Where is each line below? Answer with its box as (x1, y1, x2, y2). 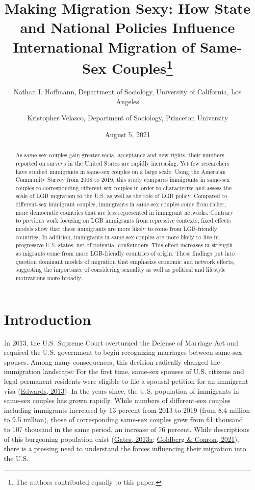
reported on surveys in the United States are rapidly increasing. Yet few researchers (15, 159, 229, 167)
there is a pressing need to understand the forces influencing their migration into (4, 443, 246, 454)
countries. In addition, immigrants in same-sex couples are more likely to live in (15, 232, 219, 241)
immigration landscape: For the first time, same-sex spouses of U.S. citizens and (4, 366, 244, 376)
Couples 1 (111, 56, 173, 78)
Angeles (116, 96, 139, 106)
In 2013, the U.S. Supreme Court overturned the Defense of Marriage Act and (4, 337, 238, 347)
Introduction (4, 309, 91, 329)
